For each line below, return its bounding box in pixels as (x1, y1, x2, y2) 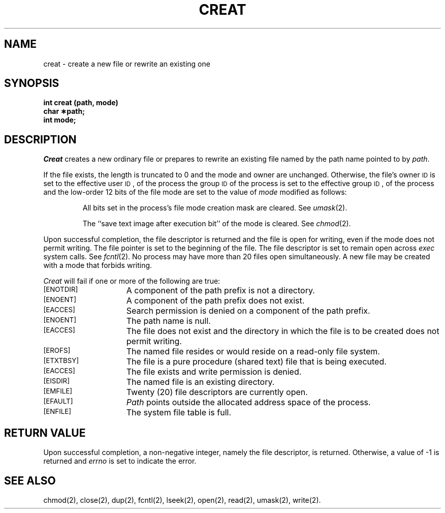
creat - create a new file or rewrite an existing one (43, 59, 210, 68)
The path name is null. (126, 316, 211, 326)
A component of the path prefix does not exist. (126, 295, 305, 306)
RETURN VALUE (4, 426, 86, 439)
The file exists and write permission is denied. (126, 367, 302, 377)
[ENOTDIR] (43, 285, 78, 294)
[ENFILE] (43, 407, 72, 416)
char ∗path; (43, 107, 85, 116)
